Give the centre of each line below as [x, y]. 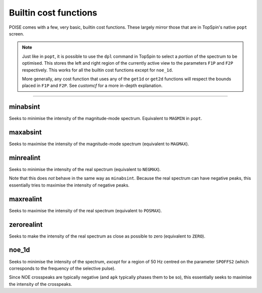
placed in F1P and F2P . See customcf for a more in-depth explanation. [92, 86]
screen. [16, 34]
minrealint [25, 158]
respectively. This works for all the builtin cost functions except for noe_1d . [98, 70]
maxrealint [25, 199]
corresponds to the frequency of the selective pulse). [62, 268]
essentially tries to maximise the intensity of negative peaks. [69, 185]
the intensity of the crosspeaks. [41, 284]
